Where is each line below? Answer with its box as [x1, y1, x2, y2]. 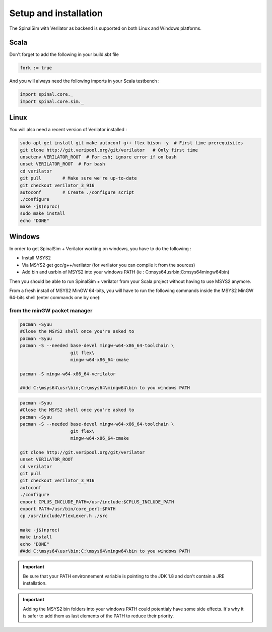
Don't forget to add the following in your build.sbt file [9, 51, 119, 58]
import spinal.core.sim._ [20, 98, 84, 104]
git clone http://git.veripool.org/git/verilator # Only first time [20, 147, 198, 153]
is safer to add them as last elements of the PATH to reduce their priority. [23, 613, 174, 619]
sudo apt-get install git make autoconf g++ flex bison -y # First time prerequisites [20, 140, 243, 146]
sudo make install [20, 211, 65, 216]
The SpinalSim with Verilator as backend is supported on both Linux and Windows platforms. [9, 25, 201, 31]
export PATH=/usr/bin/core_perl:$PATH [20, 506, 116, 511]
